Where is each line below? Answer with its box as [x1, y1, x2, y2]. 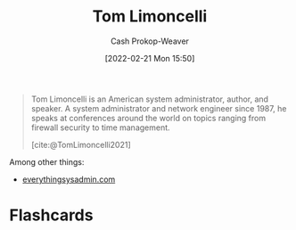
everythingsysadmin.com [21, 174, 116, 185]
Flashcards [9, 205, 94, 226]
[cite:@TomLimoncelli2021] [30, 139, 131, 150]
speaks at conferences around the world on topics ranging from [30, 112, 266, 123]
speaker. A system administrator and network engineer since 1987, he [30, 103, 287, 113]
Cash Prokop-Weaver [110, 36, 190, 46]
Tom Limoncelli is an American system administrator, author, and [30, 94, 269, 104]
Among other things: [9, 156, 85, 167]
